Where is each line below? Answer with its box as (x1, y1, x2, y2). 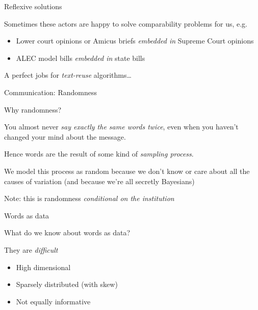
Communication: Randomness (4, 86, 97, 97)
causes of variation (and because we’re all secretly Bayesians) (4, 175, 195, 186)
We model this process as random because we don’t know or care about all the (4, 165, 250, 176)
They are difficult (4, 244, 58, 255)
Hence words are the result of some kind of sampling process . (4, 148, 194, 159)
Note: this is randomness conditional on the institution (4, 193, 174, 204)
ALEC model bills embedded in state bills (16, 52, 145, 63)
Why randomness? (4, 104, 62, 115)
